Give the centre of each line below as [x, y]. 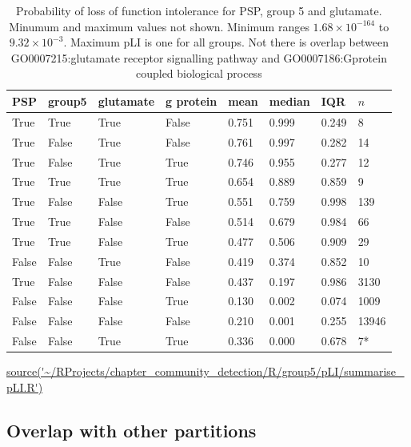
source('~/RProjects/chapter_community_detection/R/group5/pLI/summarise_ [205, 371]
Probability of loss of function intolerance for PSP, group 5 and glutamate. [199, 10]
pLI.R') [25, 387]
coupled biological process [199, 73]
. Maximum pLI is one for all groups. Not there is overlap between [226, 42]
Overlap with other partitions [132, 430]
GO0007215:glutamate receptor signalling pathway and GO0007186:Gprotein [199, 57]
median [289, 101]
